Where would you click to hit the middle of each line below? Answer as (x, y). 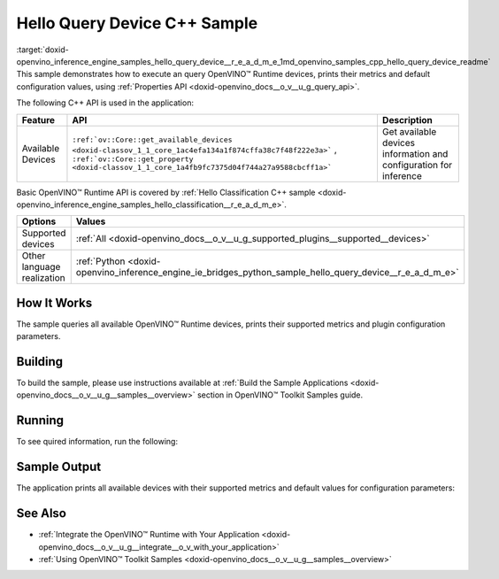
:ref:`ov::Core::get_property (133, 159)
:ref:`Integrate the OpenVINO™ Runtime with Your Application (149, 535)
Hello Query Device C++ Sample (137, 23)
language (41, 267)
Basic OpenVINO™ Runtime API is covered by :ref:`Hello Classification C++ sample (166, 192)
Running (40, 421)
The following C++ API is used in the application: (105, 103)
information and (415, 153)
